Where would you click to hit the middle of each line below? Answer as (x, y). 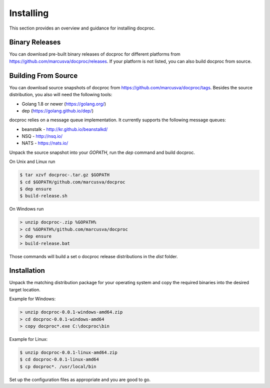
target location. (25, 289)
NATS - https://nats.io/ (45, 143)
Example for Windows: (32, 299)
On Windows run (26, 209)
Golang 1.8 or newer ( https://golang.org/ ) (64, 104)
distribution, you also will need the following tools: (61, 95)
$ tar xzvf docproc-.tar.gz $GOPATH (65, 175)
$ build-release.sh (43, 196)
